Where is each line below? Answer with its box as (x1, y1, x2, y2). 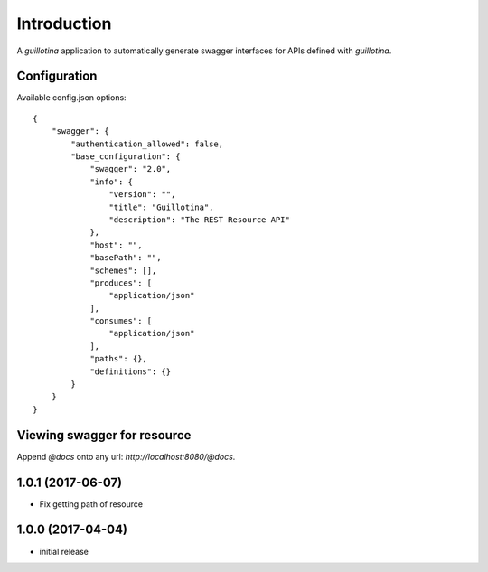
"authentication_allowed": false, (70, 138, 224, 149)
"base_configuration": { (70, 152, 181, 162)
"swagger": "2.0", (89, 164, 172, 174)
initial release (39, 546, 89, 557)
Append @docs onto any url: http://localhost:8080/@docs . (16, 451, 236, 462)
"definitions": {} (89, 366, 172, 377)
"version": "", (108, 190, 176, 200)
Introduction (16, 14, 112, 33)
